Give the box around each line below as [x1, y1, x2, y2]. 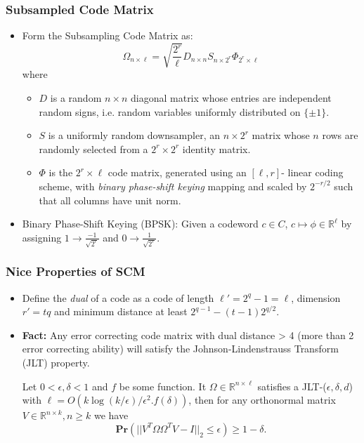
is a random [50, 90, 102, 105]
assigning [22, 230, 62, 244]
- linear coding [281, 165, 344, 180]
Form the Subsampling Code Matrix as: [22, 28, 193, 43]
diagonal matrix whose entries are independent [131, 90, 332, 105]
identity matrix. [182, 141, 251, 156]
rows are [322, 128, 358, 143]
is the [48, 165, 73, 180]
